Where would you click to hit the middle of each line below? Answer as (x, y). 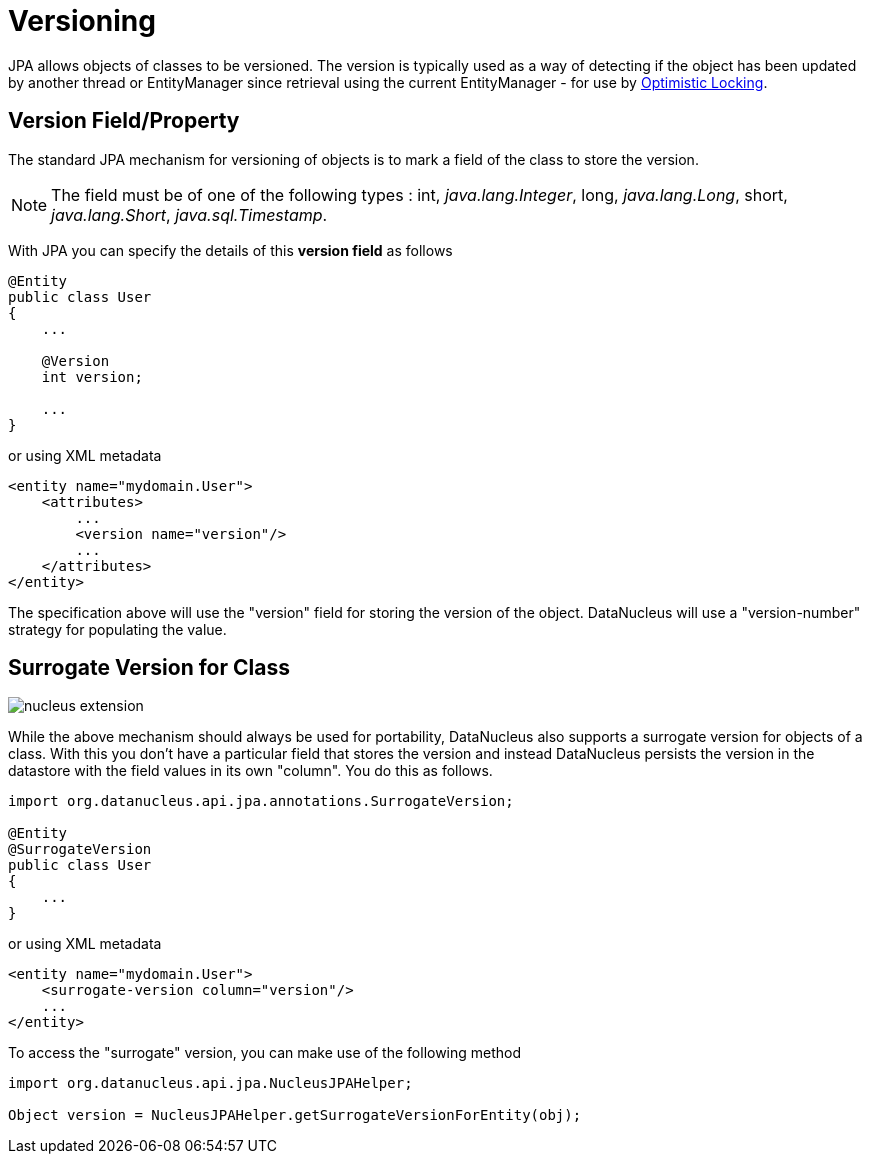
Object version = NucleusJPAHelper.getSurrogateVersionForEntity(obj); (295, 1115)
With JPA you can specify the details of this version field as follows (230, 250)
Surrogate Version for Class (149, 668)
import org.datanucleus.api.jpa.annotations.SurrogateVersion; (261, 801)
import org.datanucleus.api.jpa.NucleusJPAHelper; (210, 1083)
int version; (92, 376)
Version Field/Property (124, 121)
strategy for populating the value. (117, 629)
